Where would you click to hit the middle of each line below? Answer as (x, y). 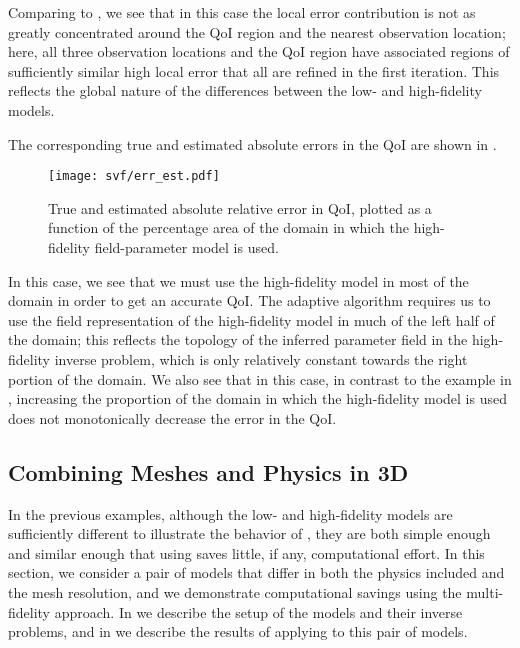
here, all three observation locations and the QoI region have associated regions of (259, 51)
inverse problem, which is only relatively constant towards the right (261, 358)
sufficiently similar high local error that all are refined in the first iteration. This (254, 70)
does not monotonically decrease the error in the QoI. (172, 417)
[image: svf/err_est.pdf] (134, 176)
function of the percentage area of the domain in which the (228, 227)
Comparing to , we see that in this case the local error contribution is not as (242, 12)
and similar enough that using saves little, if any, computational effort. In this (246, 552)
